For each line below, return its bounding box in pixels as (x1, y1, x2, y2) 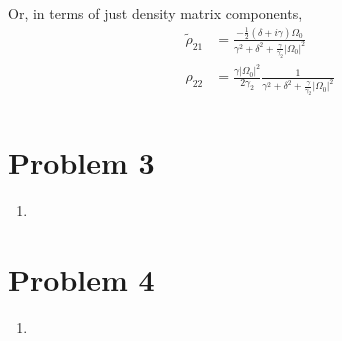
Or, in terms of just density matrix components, (8, 3, 303, 23)
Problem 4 (8, 259, 155, 300)
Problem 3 (8, 142, 155, 183)
